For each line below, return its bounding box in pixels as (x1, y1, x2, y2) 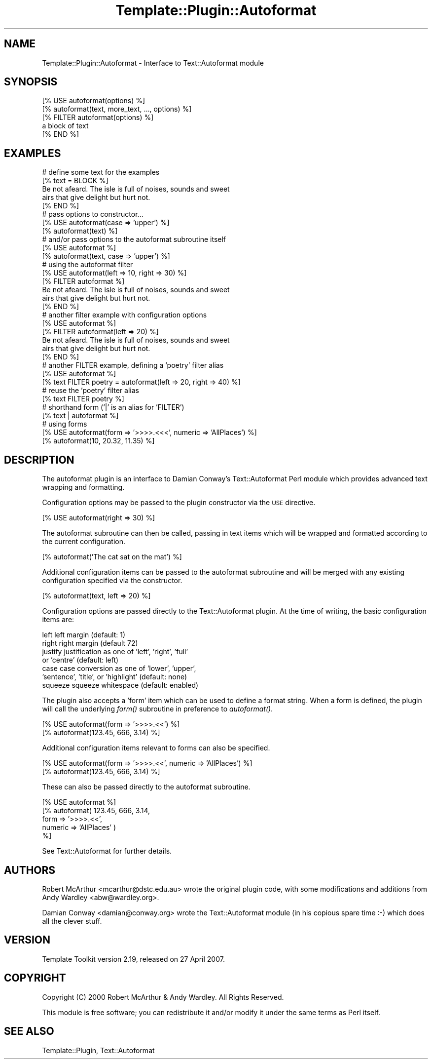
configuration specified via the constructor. (42, 576, 182, 585)
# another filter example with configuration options (42, 311, 207, 319)
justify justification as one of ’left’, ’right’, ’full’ (42, 647, 188, 656)
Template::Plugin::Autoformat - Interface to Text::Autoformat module (42, 58, 264, 67)
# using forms (42, 420, 87, 429)
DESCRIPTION (4, 453, 74, 466)
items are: (42, 615, 74, 624)
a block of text (42, 121, 89, 130)
